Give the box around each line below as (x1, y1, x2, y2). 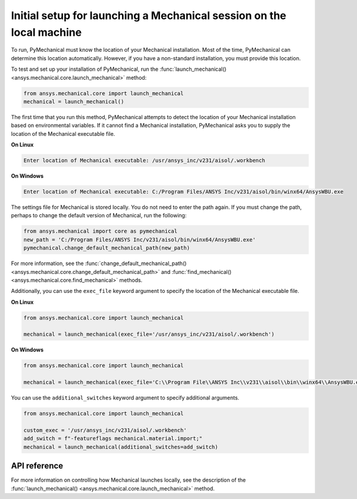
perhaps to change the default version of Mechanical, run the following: (11, 212, 187, 219)
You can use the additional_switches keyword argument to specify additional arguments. (11, 394, 240, 401)
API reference (11, 461, 64, 471)
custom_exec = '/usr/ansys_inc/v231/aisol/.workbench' (23, 426, 187, 433)
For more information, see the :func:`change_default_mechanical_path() (11, 260, 187, 267)
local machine (11, 26, 82, 39)
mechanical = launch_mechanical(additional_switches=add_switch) (23, 444, 218, 450)
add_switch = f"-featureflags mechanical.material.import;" (23, 435, 203, 442)
